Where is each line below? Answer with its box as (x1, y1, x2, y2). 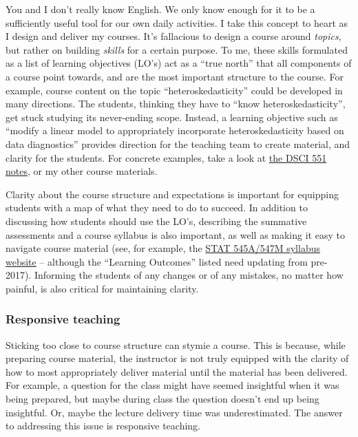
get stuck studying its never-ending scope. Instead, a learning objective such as (6, 109, 338, 124)
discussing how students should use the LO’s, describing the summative (6, 213, 307, 228)
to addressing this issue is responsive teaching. (6, 418, 201, 433)
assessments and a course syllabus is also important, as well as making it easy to (6, 227, 345, 242)
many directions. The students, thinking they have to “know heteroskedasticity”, (6, 96, 346, 111)
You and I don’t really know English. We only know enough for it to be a (6, 2, 315, 16)
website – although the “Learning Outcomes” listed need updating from (6, 254, 308, 268)
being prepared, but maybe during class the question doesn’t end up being (6, 392, 319, 406)
